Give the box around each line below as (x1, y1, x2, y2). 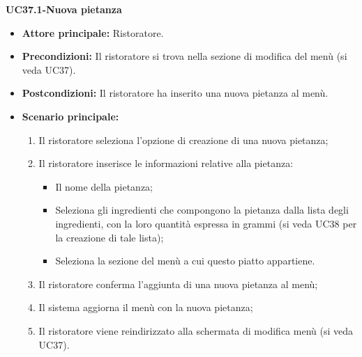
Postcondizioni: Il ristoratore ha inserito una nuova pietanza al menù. (22, 86, 329, 100)
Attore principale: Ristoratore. (22, 25, 164, 40)
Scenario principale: (22, 109, 119, 123)
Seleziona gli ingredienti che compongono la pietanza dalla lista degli (55, 203, 349, 217)
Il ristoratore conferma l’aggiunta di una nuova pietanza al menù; (38, 276, 318, 291)
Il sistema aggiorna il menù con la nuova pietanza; (38, 300, 253, 315)
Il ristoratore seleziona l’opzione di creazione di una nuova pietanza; (38, 132, 329, 147)
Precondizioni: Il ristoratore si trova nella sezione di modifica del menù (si (22, 49, 347, 63)
